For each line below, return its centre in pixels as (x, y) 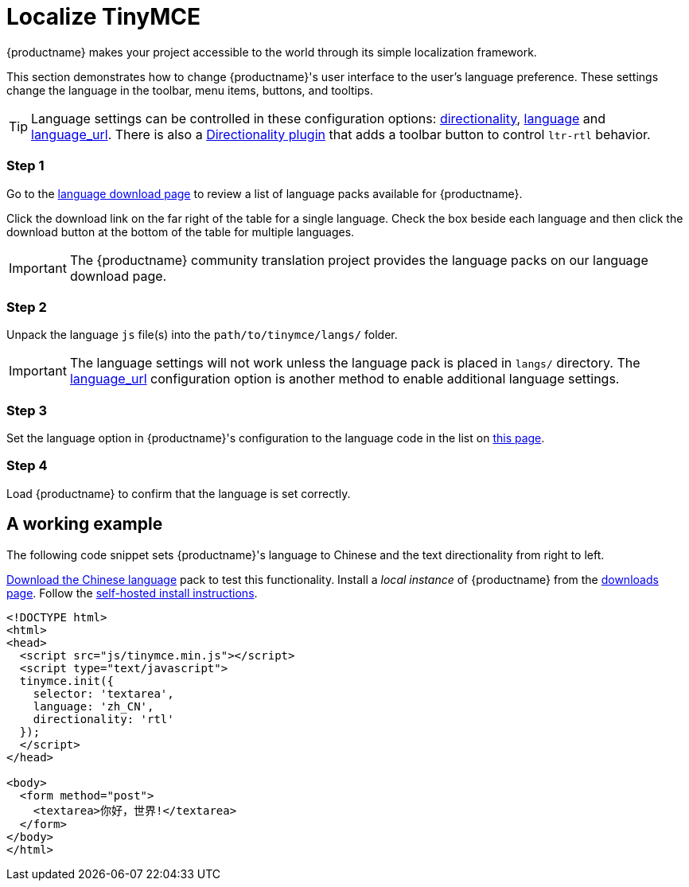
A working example (85, 524)
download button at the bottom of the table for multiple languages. (181, 231)
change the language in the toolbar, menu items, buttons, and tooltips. (190, 90)
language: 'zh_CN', (93, 706)
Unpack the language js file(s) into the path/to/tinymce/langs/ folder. (202, 335)
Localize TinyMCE (103, 17)
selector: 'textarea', (103, 693)
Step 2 (27, 307)
